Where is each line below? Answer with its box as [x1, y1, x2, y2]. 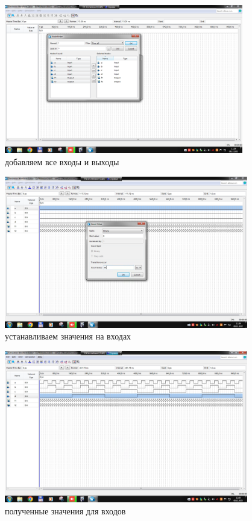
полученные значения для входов [5, 504, 126, 517]
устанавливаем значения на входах [5, 330, 131, 343]
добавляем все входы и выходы [5, 156, 119, 168]
